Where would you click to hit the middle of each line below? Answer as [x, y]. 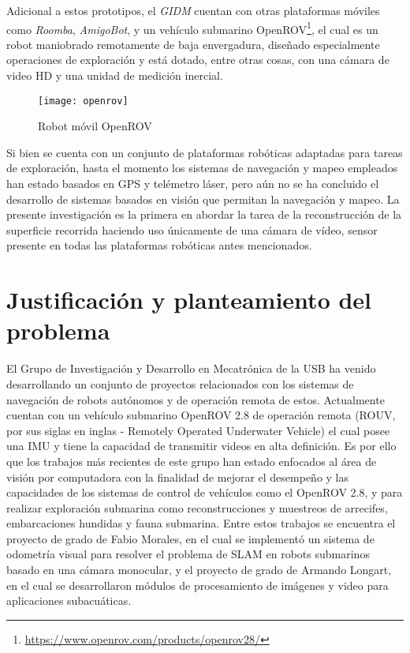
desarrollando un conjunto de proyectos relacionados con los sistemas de [180, 383]
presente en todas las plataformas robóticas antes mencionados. [159, 245]
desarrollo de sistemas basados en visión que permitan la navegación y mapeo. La [203, 199]
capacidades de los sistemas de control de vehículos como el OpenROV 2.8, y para [205, 492]
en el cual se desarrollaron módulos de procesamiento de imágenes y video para [198, 585]
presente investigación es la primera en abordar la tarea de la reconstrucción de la [204, 214]
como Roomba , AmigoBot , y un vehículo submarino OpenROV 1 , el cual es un [192, 28]
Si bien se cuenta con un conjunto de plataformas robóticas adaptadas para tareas [205, 152]
